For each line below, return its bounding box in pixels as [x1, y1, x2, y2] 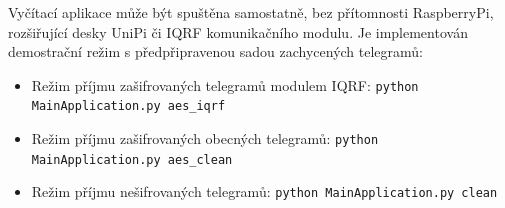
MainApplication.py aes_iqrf [31, 99, 226, 114]
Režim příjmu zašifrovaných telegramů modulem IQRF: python [31, 74, 419, 95]
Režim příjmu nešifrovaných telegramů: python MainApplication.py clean [31, 181, 498, 202]
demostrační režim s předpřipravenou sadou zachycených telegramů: [8, 41, 424, 62]
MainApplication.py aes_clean [31, 152, 233, 167]
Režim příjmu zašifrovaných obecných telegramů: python [31, 128, 379, 149]
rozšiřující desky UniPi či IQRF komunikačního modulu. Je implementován [8, 21, 468, 42]
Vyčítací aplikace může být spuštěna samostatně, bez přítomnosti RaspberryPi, [8, 2, 494, 22]
